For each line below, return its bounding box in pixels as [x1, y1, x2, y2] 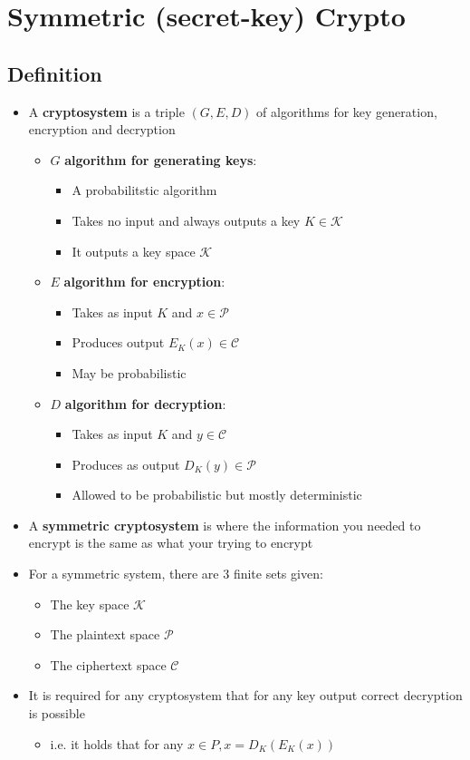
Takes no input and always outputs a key [72, 210, 301, 229]
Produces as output [72, 454, 180, 473]
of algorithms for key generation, [256, 102, 437, 121]
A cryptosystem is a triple [28, 102, 185, 121]
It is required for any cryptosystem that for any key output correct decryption [28, 686, 463, 705]
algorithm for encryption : [63, 272, 225, 291]
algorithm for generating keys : [64, 150, 257, 169]
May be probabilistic [72, 363, 187, 382]
